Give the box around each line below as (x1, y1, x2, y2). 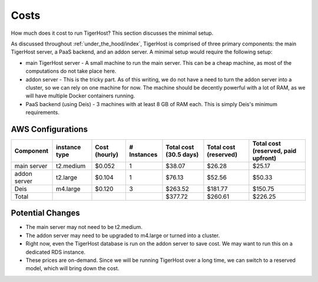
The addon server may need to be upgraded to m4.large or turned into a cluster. (25, 232, 220, 239)
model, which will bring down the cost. (25, 265, 120, 272)
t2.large (56, 173, 78, 181)
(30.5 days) (165, 150, 199, 159)
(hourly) (95, 150, 119, 159)
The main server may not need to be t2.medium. (25, 224, 143, 231)
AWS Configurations (11, 124, 88, 134)
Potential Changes (11, 208, 81, 218)
